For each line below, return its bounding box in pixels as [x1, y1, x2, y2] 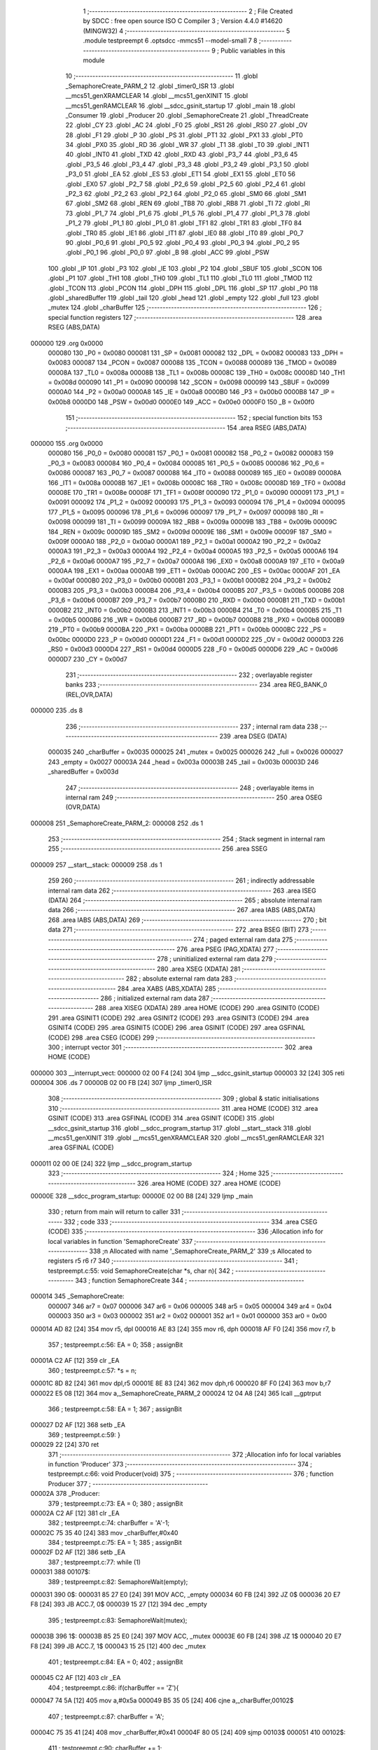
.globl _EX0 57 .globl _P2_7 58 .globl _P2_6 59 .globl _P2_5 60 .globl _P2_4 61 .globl [65, 179, 306, 188]
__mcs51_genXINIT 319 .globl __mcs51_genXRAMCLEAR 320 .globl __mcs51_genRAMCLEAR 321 [48, 1134, 325, 1142]
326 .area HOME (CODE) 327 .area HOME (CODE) [136, 1179, 281, 1187]
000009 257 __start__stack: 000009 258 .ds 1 [30, 860, 162, 869]
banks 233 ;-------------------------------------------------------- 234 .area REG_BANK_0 [65, 680, 328, 689]
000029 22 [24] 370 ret [30, 1441, 99, 1449]
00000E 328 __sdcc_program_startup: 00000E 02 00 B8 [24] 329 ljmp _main [30, 1191, 253, 1200]
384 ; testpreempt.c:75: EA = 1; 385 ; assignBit [48, 1539, 182, 1547]
